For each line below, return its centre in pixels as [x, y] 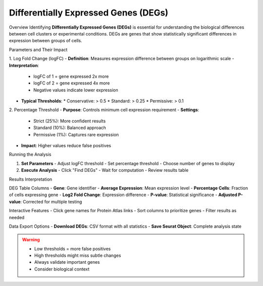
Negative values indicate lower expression [76, 90]
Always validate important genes [67, 262]
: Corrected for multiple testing [51, 202]
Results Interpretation [31, 179]
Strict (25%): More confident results [69, 121]
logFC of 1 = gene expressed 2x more [71, 76]
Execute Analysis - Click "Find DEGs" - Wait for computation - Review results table [105, 170]
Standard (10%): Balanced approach [70, 128]
